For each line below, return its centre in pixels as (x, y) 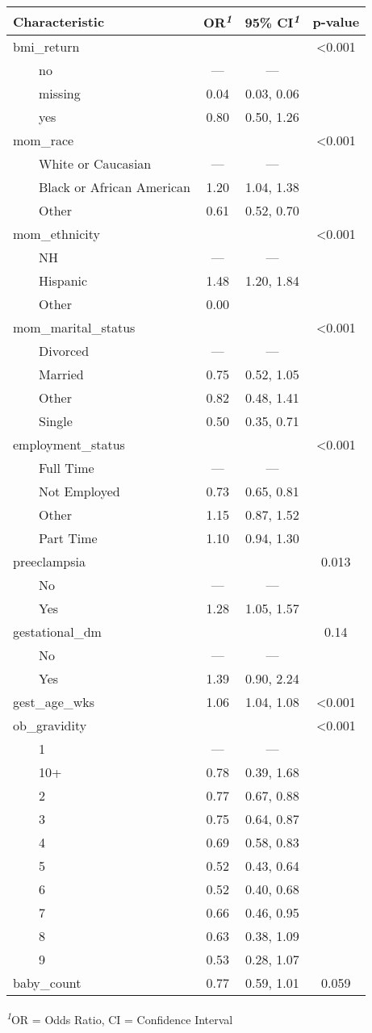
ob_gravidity (50, 726)
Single (56, 421)
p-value (336, 21)
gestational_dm (57, 632)
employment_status (69, 445)
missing (60, 94)
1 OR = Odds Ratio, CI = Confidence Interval (120, 1018)
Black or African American (115, 187)
